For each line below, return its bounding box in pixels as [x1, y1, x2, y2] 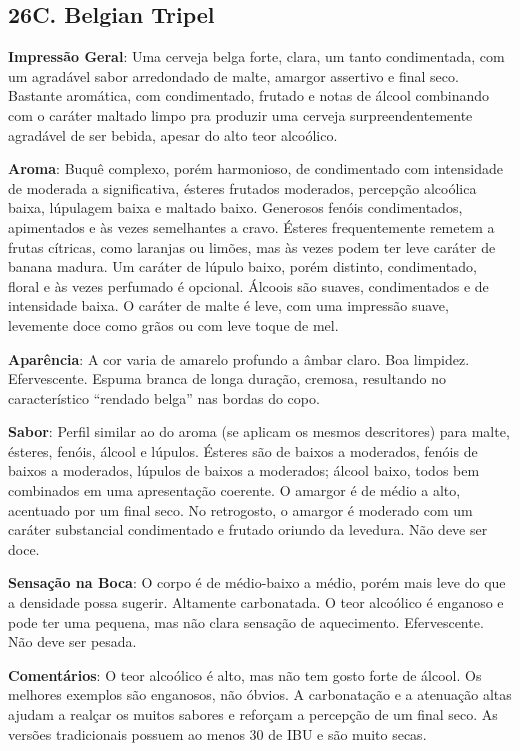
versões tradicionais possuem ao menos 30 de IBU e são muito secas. [8, 723, 427, 744]
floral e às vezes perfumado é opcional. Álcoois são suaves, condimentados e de [8, 275, 489, 296]
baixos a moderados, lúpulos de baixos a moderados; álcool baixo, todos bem [8, 460, 480, 481]
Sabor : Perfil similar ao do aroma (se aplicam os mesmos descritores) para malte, [8, 421, 510, 442]
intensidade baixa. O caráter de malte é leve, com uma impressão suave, [8, 295, 449, 316]
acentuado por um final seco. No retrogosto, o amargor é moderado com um [8, 499, 473, 520]
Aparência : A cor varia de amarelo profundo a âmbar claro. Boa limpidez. [8, 348, 470, 369]
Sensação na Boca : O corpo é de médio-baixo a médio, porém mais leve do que [8, 572, 506, 593]
